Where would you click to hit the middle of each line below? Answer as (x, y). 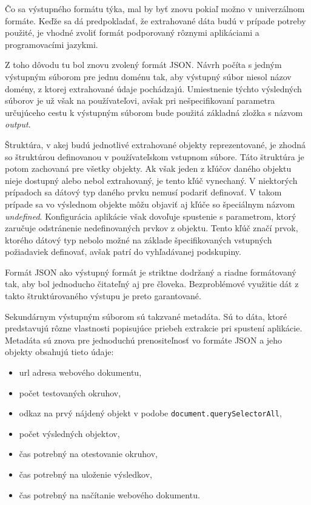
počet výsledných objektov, (69, 433)
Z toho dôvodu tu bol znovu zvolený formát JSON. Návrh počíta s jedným (143, 65)
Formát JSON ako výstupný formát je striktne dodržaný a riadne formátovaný (151, 272)
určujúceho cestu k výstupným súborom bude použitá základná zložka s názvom (154, 112)
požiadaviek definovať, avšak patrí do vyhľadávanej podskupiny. (123, 252)
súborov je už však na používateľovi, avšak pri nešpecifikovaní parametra (140, 100)
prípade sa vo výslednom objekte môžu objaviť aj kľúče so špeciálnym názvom (150, 204)
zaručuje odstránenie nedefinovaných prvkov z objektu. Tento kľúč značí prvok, (152, 228)
